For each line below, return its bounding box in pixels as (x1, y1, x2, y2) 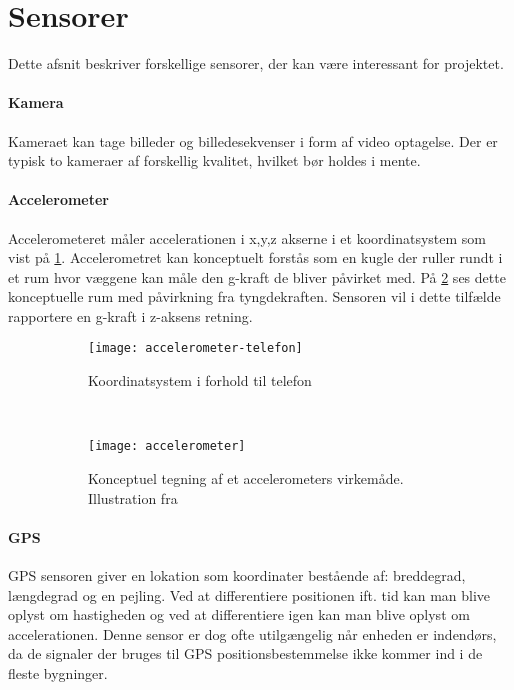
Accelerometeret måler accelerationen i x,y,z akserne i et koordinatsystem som (8, 227, 487, 248)
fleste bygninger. (8, 662, 108, 683)
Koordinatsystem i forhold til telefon (88, 370, 312, 391)
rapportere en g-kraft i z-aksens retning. (8, 305, 253, 326)
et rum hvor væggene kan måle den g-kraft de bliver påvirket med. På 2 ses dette (8, 266, 506, 287)
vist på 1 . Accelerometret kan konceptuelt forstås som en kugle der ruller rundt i (8, 247, 503, 268)
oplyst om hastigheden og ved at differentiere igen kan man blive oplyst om (8, 604, 470, 625)
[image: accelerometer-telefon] (88, 341, 303, 356)
